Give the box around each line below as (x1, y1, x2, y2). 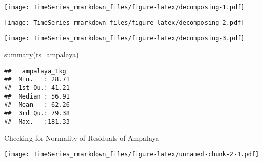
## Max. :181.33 (4, 118, 70, 125)
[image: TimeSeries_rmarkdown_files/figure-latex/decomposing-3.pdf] (4, 35, 245, 42)
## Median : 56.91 (4, 92, 70, 100)
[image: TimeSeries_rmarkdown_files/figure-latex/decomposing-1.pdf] (4, 4, 245, 11)
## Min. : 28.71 (4, 76, 70, 83)
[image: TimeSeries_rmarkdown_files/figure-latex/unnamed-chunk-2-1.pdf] (4, 150, 259, 158)
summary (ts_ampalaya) (4, 49, 79, 59)
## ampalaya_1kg (4, 67, 66, 75)
